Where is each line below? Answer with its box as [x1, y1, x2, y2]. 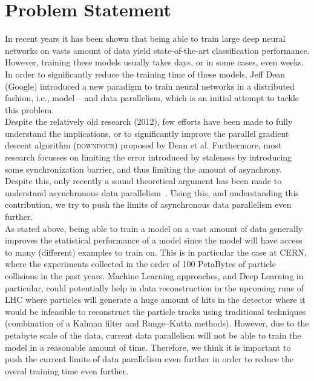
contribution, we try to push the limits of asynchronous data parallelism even [5, 198, 292, 211]
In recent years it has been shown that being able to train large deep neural [5, 32, 286, 45]
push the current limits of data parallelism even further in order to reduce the [5, 353, 293, 365]
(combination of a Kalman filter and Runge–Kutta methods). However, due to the [5, 317, 309, 330]
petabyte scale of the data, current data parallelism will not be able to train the [5, 328, 301, 341]
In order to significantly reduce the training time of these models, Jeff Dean [5, 67, 286, 80]
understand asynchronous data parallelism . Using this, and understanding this [5, 186, 299, 199]
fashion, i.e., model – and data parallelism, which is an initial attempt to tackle [5, 91, 299, 104]
